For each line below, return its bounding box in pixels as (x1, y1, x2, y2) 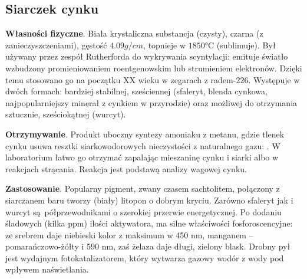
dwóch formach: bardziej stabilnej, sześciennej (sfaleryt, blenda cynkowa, (5, 85, 268, 97)
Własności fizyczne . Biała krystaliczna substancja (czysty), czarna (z (5, 27, 263, 40)
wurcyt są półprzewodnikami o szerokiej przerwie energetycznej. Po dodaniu (5, 205, 282, 218)
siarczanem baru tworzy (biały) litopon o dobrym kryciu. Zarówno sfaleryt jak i (5, 193, 293, 206)
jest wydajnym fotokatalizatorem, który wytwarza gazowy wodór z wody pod (5, 251, 284, 264)
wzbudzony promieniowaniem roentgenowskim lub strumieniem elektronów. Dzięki (5, 61, 302, 74)
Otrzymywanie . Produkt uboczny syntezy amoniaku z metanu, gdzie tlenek (5, 127, 285, 140)
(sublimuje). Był (216, 38, 276, 51)
